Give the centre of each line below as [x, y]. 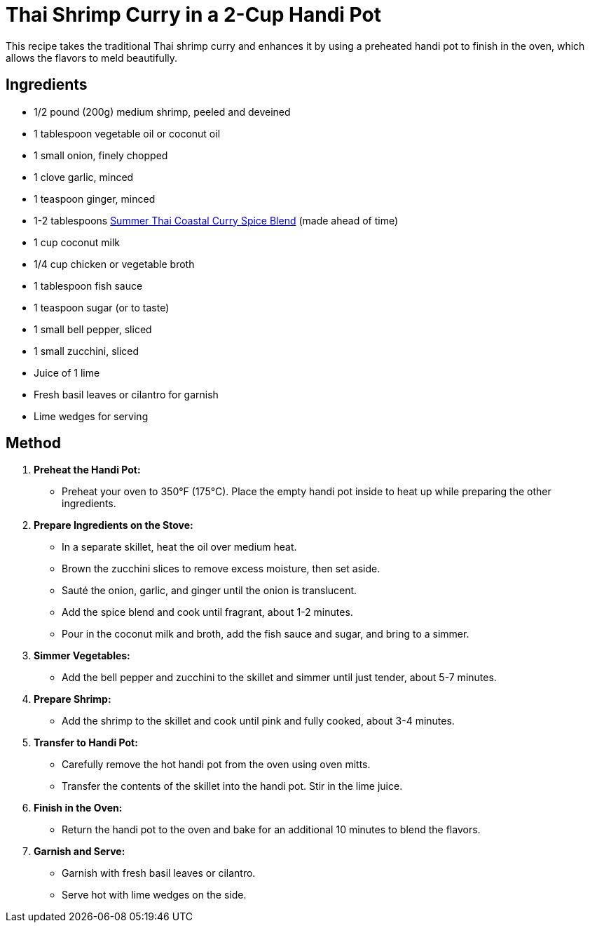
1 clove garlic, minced [84, 177]
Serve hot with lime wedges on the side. [154, 895]
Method [34, 443]
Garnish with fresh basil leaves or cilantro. [159, 873]
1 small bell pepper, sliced [93, 329]
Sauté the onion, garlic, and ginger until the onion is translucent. [210, 591]
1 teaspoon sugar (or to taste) [102, 307]
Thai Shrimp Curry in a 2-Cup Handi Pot [193, 15]
